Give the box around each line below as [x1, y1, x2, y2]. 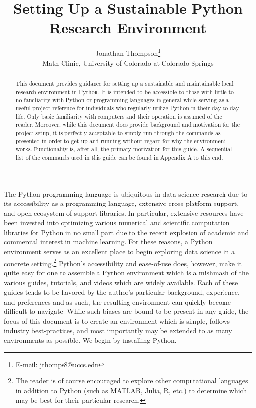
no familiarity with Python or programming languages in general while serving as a [15, 96, 229, 104]
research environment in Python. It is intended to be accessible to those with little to [15, 87, 234, 96]
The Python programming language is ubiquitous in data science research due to [4, 188, 248, 199]
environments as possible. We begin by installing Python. [4, 335, 177, 345]
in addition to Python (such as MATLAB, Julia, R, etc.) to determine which [15, 385, 247, 395]
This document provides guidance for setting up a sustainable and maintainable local [15, 79, 234, 87]
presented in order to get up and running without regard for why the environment [15, 136, 226, 145]
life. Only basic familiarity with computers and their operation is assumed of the [15, 112, 222, 120]
